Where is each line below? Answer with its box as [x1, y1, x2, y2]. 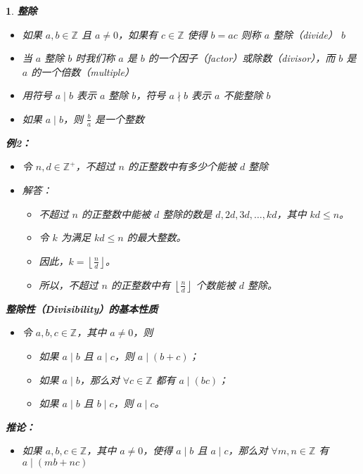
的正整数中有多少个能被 [128, 159, 237, 174]
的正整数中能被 [82, 206, 151, 221]
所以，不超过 [39, 277, 98, 292]
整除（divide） [273, 27, 338, 41]
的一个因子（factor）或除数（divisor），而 [148, 51, 336, 65]
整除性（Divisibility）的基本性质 [6, 301, 158, 316]
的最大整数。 [127, 230, 186, 245]
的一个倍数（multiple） [31, 64, 134, 79]
